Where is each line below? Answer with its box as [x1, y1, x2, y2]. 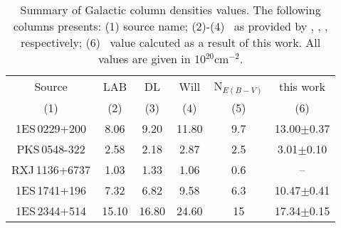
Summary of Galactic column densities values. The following [20, 1, 321, 18]
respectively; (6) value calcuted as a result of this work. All [20, 34, 321, 50]
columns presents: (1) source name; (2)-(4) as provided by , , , [13, 18, 328, 34]
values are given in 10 [98, 50, 206, 67]
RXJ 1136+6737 [11, 161, 91, 178]
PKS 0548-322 [16, 141, 85, 158]
